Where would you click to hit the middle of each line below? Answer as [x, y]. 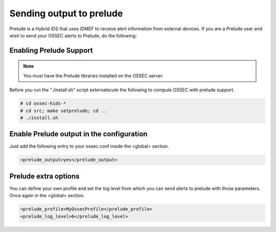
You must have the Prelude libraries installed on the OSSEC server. [93, 76]
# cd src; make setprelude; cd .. [63, 111]
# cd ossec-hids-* [43, 103]
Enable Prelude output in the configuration [78, 134]
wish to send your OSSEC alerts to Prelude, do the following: [73, 35]
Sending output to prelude [66, 13]
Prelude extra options [44, 176]
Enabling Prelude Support [51, 50]
